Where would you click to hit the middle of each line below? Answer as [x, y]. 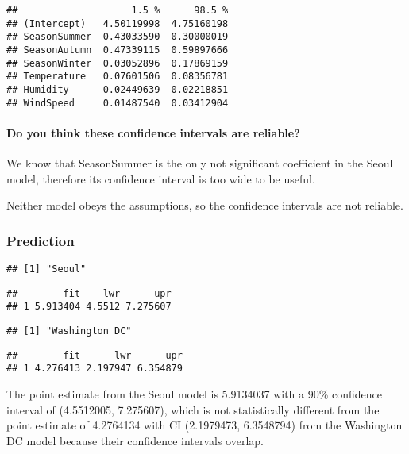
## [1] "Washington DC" [69, 331]
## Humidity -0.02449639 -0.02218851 [118, 89]
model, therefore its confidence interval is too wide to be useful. [161, 178]
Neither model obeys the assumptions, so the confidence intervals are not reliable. [205, 205]
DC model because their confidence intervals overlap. [135, 440]
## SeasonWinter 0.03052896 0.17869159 [118, 63]
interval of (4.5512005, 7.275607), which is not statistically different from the [193, 409]
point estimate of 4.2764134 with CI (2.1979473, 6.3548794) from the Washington [204, 425]
